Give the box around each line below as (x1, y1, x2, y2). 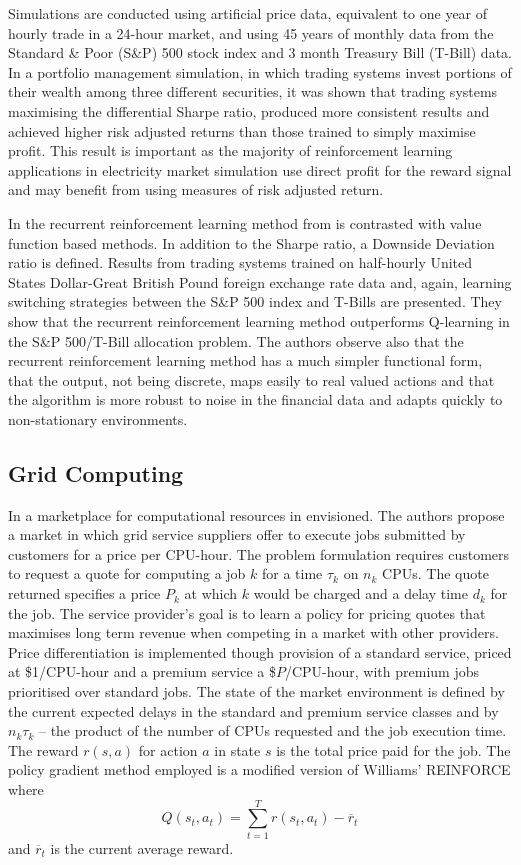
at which (184, 583, 238, 604)
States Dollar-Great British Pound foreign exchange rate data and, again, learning (8, 271, 512, 292)
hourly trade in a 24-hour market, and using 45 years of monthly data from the (8, 22, 494, 43)
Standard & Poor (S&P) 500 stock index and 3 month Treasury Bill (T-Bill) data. (8, 42, 512, 63)
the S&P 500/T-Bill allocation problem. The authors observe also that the (8, 330, 464, 351)
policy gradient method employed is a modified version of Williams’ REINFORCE (8, 759, 511, 780)
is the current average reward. (50, 837, 234, 858)
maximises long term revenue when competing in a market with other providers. (8, 622, 499, 643)
